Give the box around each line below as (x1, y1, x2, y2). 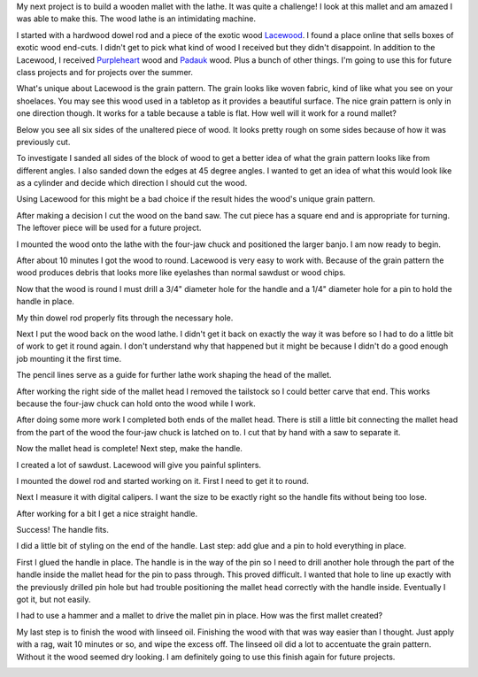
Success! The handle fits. (16, 525, 110, 535)
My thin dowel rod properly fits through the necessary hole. (16, 312, 234, 323)
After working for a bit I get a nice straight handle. (16, 508, 198, 519)
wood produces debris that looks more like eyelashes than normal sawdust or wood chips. (16, 267, 346, 278)
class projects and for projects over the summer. (16, 66, 194, 77)
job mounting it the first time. (16, 353, 122, 364)
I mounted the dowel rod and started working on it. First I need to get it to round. (16, 475, 309, 486)
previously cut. (16, 136, 71, 147)
